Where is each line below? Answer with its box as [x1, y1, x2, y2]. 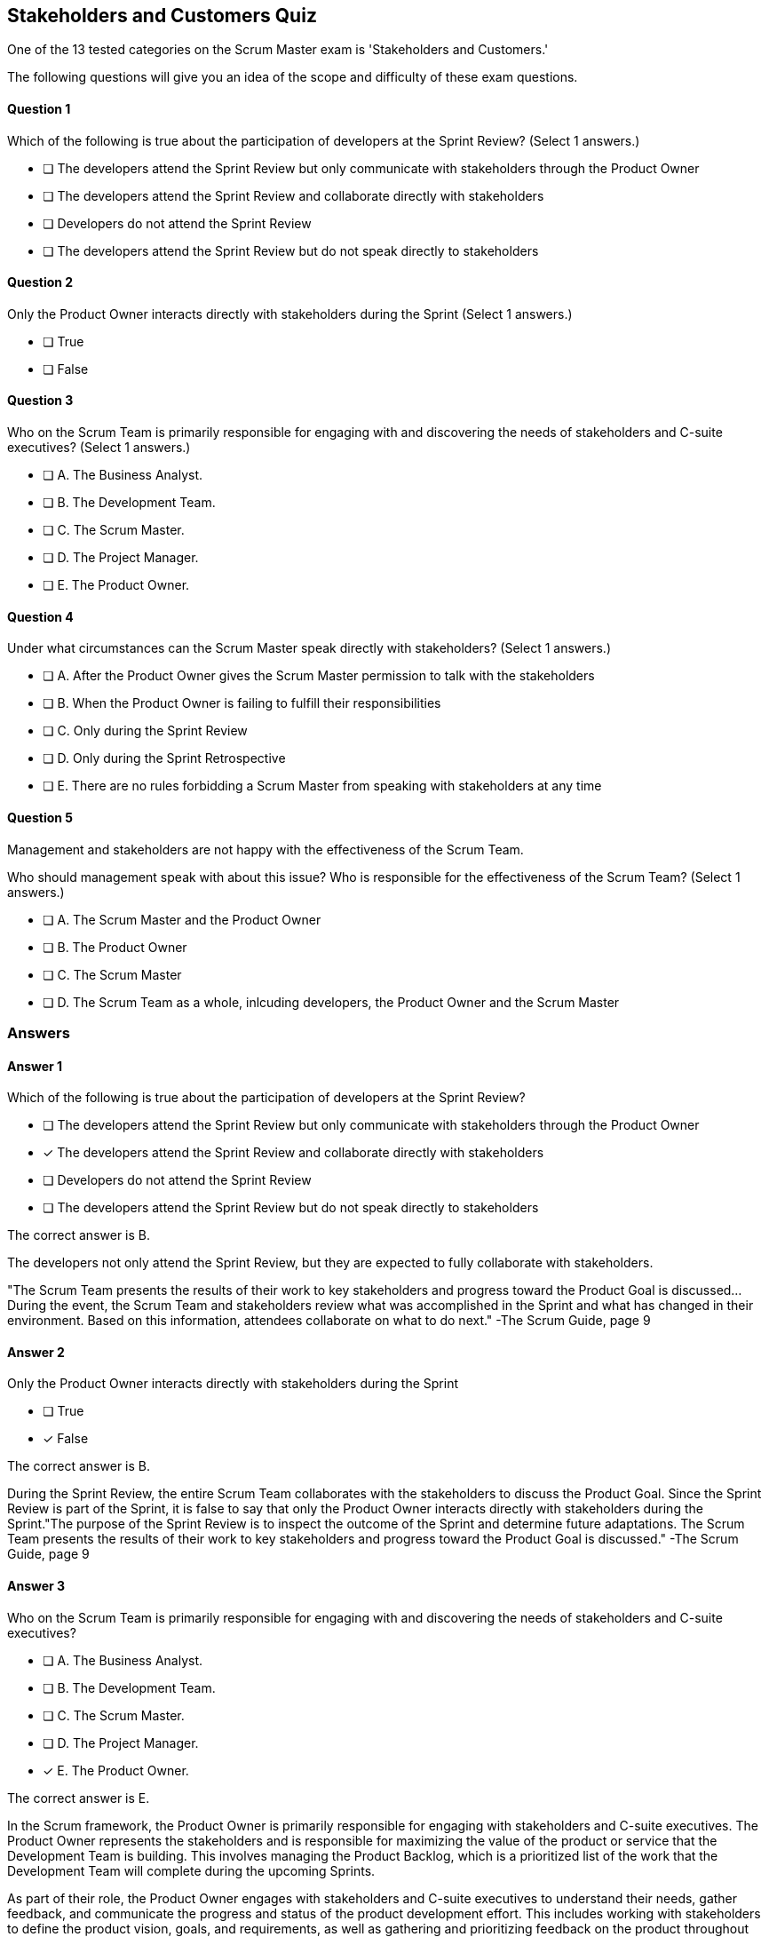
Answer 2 [7, 1344, 65, 1360]
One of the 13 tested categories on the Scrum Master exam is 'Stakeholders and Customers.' [7, 42, 549, 58]
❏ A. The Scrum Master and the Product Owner [43, 911, 321, 927]
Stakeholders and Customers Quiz [7, 4, 317, 27]
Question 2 [7, 274, 74, 290]
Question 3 [7, 393, 74, 409]
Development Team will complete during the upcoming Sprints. [7, 1862, 376, 1878]
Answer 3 [7, 1577, 66, 1593]
